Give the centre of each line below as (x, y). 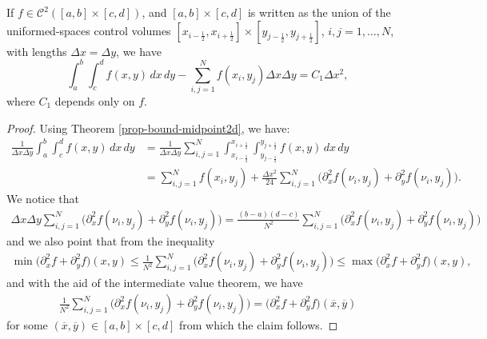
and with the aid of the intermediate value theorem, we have (155, 283)
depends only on (95, 101)
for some (27, 325)
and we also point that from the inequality (111, 240)
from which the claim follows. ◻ (258, 325)
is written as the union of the (319, 12)
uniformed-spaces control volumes (89, 30)
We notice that (43, 199)
